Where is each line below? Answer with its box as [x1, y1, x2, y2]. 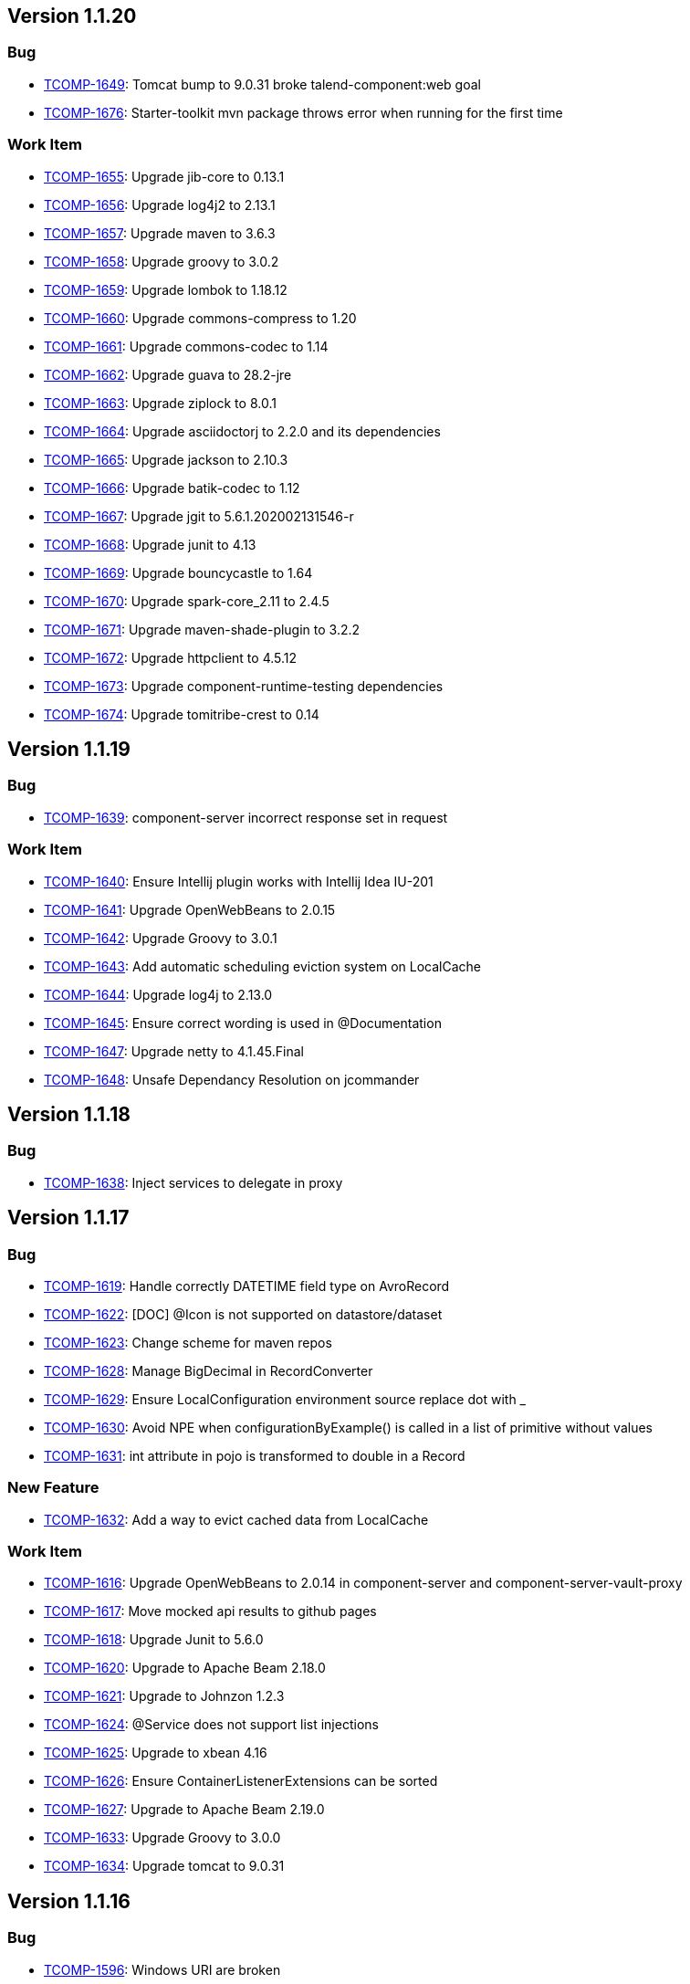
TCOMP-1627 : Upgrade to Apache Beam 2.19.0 [44, 1801, 325, 1818]
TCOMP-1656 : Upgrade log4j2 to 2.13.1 [44, 196, 276, 213]
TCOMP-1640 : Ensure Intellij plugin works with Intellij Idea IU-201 [44, 873, 434, 889]
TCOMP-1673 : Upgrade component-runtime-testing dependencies [44, 677, 444, 694]
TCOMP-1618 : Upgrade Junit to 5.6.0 [44, 1632, 264, 1648]
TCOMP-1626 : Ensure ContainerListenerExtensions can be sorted [44, 1773, 438, 1790]
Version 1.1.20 [7, 5, 137, 27]
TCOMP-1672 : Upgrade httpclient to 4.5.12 [44, 649, 298, 666]
